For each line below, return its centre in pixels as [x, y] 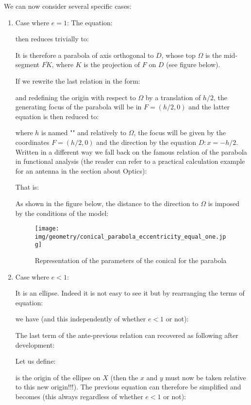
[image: [47, 229]
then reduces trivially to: [52, 39]
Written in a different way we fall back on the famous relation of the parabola [131, 151]
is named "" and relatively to [84, 132]
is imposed [224, 203]
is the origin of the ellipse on [58, 377]
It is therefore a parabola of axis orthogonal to [84, 55]
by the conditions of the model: [62, 213]
